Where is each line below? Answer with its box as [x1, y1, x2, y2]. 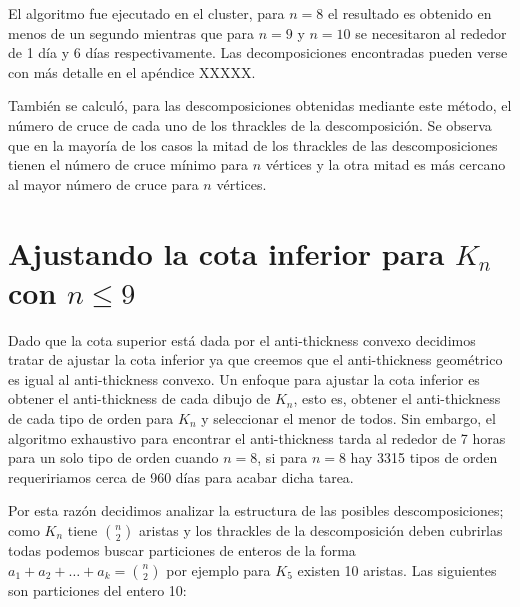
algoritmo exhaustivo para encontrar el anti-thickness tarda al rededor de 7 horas [8, 427, 506, 448]
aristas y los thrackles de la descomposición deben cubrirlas [139, 520, 503, 540]
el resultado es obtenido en [327, 3, 492, 23]
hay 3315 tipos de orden [350, 447, 498, 468]
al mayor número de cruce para [8, 173, 199, 194]
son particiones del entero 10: [8, 579, 187, 600]
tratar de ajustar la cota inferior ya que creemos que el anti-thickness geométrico [8, 349, 503, 370]
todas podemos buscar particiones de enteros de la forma [8, 540, 356, 560]
